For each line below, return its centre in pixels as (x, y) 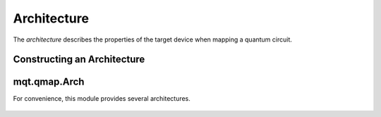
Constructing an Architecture (79, 60)
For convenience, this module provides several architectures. (102, 99)
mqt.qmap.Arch (49, 82)
